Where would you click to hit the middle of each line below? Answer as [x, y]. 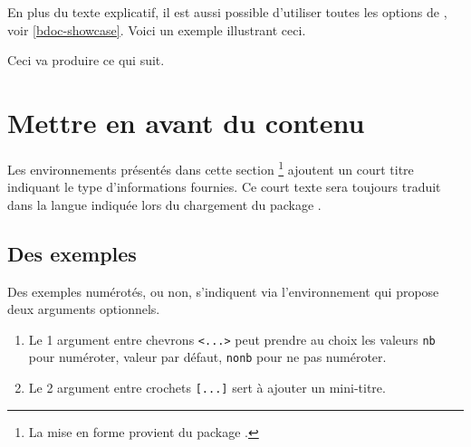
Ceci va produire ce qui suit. [86, 60]
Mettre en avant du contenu [186, 122]
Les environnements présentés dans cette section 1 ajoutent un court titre [211, 167]
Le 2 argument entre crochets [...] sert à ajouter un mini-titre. [207, 388]
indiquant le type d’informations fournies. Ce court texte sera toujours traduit [224, 187]
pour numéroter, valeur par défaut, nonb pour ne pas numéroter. [207, 357]
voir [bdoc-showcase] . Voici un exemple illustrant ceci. [157, 29]
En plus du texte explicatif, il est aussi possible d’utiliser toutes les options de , [227, 12]
